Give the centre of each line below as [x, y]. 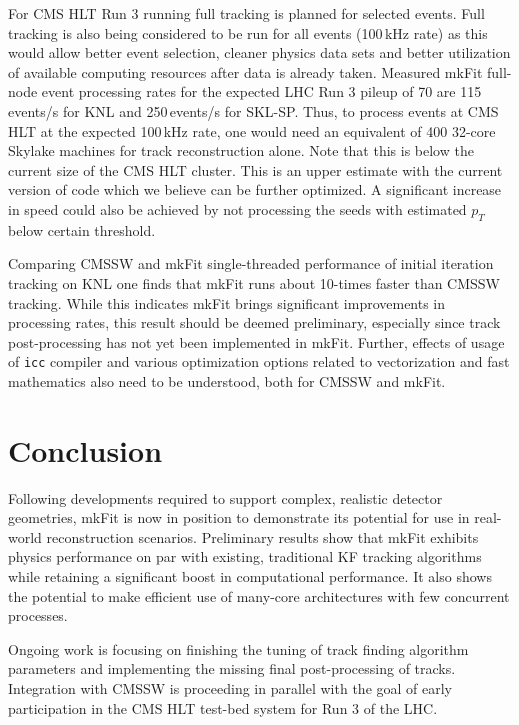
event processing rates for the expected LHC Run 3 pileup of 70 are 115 [261, 91]
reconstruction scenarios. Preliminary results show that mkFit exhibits [262, 536]
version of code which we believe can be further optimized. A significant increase [255, 189]
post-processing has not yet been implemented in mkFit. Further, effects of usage [256, 341]
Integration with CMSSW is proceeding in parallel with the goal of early [230, 688]
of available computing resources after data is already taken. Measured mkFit [245, 71]
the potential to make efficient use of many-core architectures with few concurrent [259, 595]
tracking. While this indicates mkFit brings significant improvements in [227, 302]
